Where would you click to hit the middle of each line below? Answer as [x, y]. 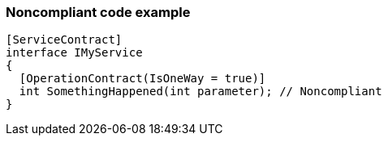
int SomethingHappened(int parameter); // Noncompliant [200, 92]
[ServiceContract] [64, 40]
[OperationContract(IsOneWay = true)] [142, 79]
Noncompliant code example [98, 12]
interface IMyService [74, 53]
